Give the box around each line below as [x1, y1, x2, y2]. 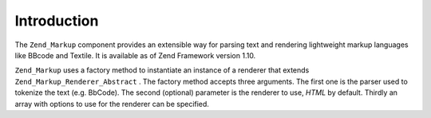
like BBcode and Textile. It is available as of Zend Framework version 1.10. [14, 50, 256, 60]
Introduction [14, 12, 99, 29]
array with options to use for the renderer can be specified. [14, 99, 209, 108]
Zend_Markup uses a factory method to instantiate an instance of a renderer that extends [14, 65, 310, 75]
